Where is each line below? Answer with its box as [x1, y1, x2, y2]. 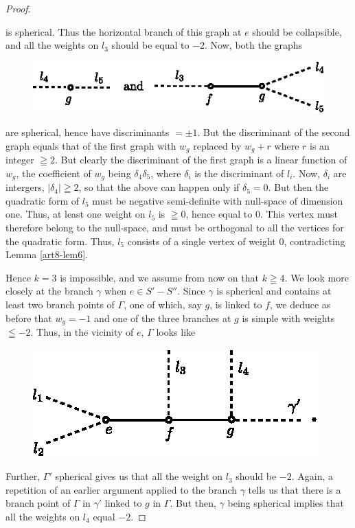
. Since [177, 284, 205, 298]
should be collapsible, [252, 24, 342, 38]
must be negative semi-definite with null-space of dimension [92, 193, 343, 207]
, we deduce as [269, 297, 331, 311]
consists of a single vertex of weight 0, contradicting [127, 233, 345, 248]
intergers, [5, 180, 45, 194]
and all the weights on [5, 38, 99, 52]
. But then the [268, 180, 329, 194]
